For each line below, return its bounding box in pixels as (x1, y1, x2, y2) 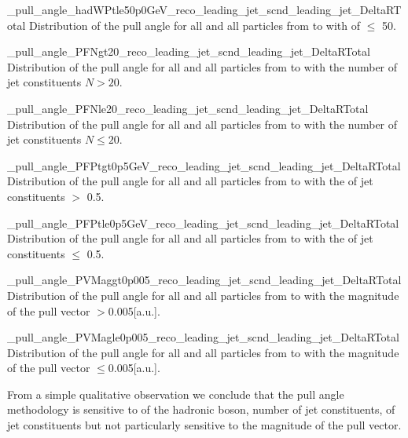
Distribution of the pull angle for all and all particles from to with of (29, 16, 360, 33)
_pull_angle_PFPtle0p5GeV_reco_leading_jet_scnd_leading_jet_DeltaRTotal (7, 214, 399, 231)
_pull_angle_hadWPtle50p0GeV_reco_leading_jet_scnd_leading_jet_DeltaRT (7, 2, 402, 17)
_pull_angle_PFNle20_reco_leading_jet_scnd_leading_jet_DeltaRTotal (7, 100, 369, 116)
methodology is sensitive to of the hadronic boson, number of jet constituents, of (7, 401, 395, 418)
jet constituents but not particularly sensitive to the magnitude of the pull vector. (7, 417, 402, 433)
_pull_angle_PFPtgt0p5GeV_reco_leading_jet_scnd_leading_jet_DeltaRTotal (7, 157, 401, 173)
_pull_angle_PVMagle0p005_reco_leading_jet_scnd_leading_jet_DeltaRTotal (7, 329, 399, 345)
